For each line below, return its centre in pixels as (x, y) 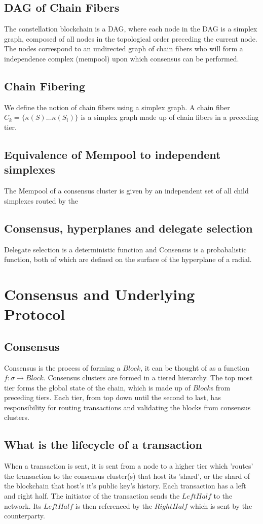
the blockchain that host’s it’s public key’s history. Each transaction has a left (125, 486)
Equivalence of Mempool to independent (112, 154)
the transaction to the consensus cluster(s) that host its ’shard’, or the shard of (127, 476)
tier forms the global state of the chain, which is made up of (97, 387)
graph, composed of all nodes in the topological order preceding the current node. (131, 38)
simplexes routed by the (41, 200)
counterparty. (25, 516)
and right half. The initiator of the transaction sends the (92, 496)
